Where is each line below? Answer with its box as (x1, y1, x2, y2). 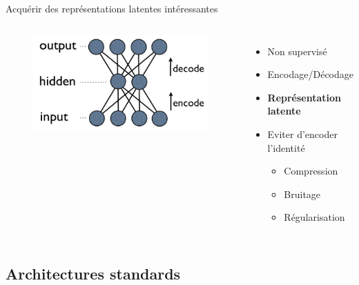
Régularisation (284, 210, 345, 224)
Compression (284, 164, 338, 178)
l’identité (267, 140, 305, 155)
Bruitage (284, 186, 321, 201)
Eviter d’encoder (267, 126, 338, 141)
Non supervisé (267, 43, 327, 58)
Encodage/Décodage (267, 67, 353, 81)
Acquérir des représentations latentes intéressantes (6, 1, 218, 15)
